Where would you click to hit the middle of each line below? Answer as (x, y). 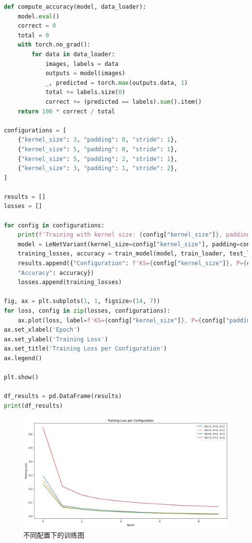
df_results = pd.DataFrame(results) (63, 396)
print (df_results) (33, 406)
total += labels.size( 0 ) (85, 92)
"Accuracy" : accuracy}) (56, 273)
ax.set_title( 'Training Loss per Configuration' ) (86, 349)
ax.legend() (23, 358)
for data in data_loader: (73, 54)
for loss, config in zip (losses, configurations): (87, 311)
